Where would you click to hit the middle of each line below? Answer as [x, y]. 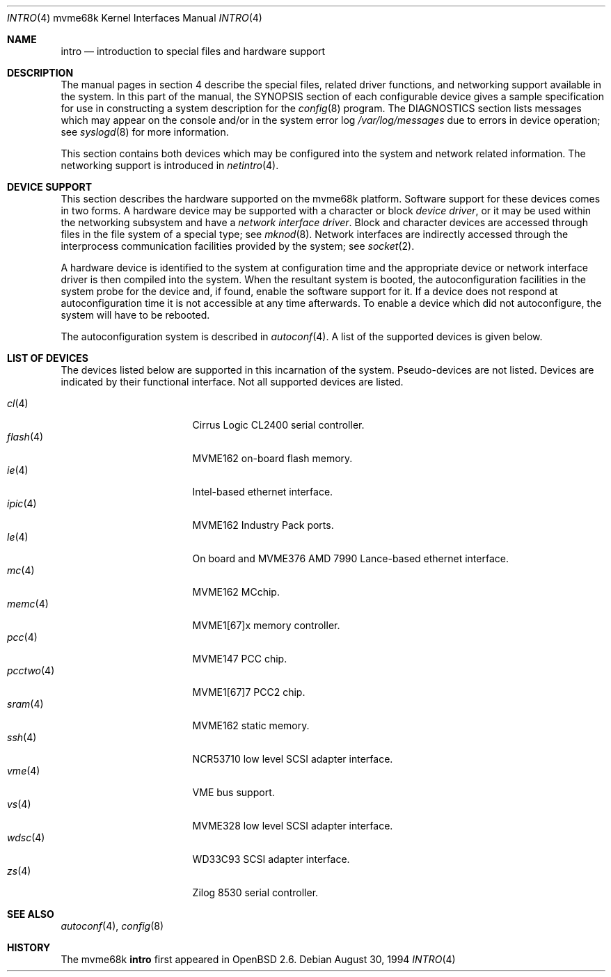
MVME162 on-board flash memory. [272, 458]
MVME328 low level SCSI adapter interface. [293, 826]
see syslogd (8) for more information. [145, 132]
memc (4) [28, 604]
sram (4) [25, 704]
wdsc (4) [26, 837]
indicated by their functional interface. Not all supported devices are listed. [232, 382]
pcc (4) [22, 637]
